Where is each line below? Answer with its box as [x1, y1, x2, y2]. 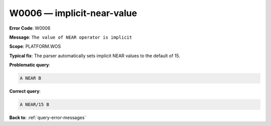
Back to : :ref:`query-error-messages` [9, 114, 86, 120]
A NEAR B [20, 75, 42, 81]
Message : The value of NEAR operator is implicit [9, 34, 132, 40]
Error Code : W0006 [9, 25, 51, 31]
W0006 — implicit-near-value [9, 8, 138, 19]
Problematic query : [9, 62, 50, 68]
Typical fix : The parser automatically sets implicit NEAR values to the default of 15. [9, 53, 180, 59]
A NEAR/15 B [20, 102, 50, 107]
